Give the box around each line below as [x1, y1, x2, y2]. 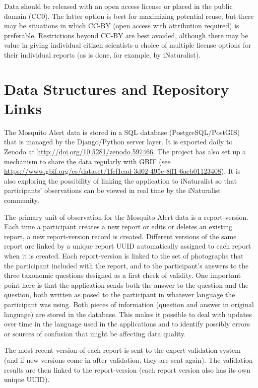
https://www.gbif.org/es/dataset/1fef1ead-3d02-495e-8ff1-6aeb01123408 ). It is [4, 166, 241, 176]
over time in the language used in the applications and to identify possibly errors [4, 319, 250, 329]
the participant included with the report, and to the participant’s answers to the [4, 260, 249, 270]
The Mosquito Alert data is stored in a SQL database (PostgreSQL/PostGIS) [4, 127, 240, 137]
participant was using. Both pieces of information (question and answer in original [4, 299, 254, 309]
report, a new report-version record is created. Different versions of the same [4, 231, 237, 241]
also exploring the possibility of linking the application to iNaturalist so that [4, 175, 237, 186]
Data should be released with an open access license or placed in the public [4, 1, 233, 11]
